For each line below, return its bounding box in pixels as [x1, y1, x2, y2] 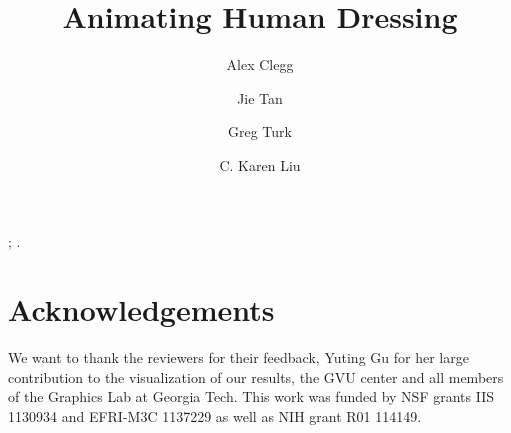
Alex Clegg [226, 54, 294, 75]
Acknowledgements [8, 289, 275, 330]
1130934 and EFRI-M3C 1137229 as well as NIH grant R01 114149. [8, 406, 422, 426]
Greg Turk [228, 121, 292, 142]
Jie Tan [237, 87, 283, 108]
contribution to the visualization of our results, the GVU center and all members [8, 366, 504, 387]
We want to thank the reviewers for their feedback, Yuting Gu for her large [8, 347, 469, 368]
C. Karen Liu [219, 154, 301, 175]
